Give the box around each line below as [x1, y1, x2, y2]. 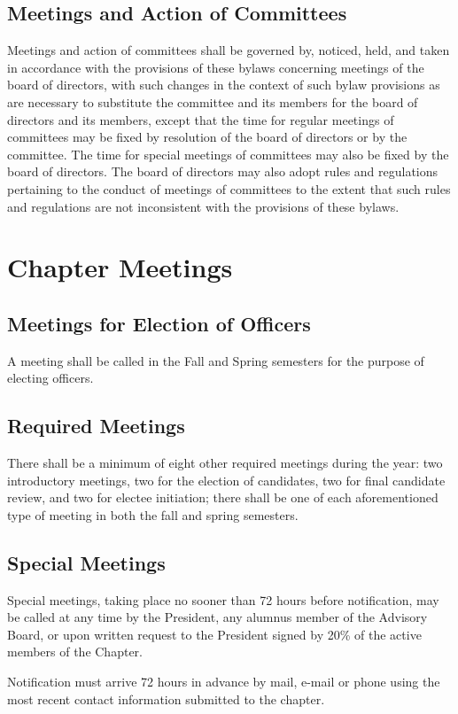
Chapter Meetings [7, 249, 233, 285]
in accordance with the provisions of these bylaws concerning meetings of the [7, 58, 424, 76]
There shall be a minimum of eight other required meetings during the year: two [7, 454, 443, 472]
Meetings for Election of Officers [7, 309, 311, 337]
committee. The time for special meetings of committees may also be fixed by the [7, 144, 449, 163]
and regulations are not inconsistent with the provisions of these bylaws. [7, 197, 400, 215]
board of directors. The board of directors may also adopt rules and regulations [7, 162, 439, 181]
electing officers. [7, 369, 94, 387]
